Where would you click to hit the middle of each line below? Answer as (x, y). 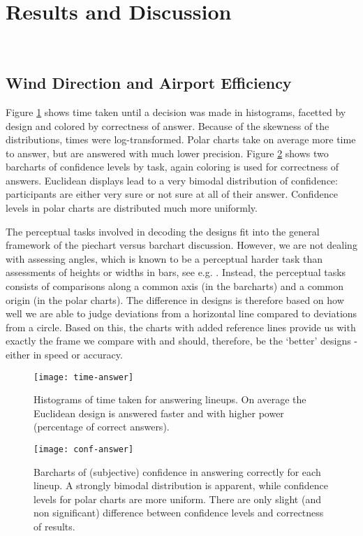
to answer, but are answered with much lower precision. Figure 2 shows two (167, 153)
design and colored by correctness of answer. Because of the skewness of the (168, 125)
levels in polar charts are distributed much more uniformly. (132, 208)
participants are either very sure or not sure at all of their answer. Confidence (172, 194)
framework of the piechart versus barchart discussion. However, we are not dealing (181, 245)
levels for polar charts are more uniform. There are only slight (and (177, 499)
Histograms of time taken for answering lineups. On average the (170, 399)
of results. (54, 527)
